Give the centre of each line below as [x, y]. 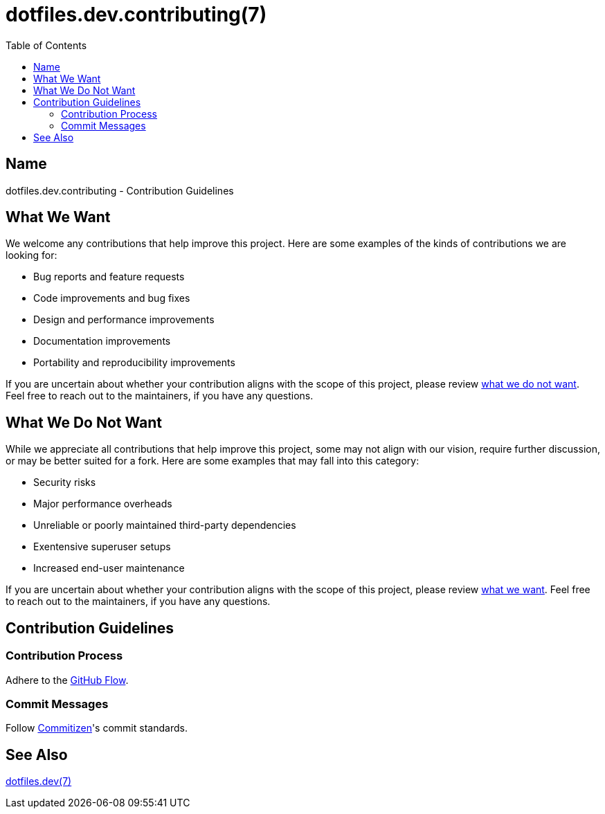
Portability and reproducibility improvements [134, 363]
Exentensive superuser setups [102, 547]
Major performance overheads [103, 504]
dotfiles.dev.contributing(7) [136, 15]
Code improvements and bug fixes [112, 298]
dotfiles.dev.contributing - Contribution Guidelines [120, 190]
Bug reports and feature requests [109, 277]
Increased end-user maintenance [109, 568]
